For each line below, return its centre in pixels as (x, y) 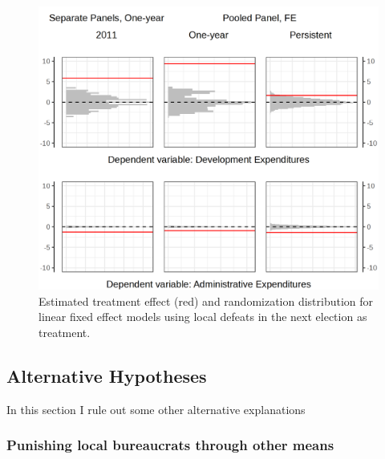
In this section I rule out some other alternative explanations (156, 409)
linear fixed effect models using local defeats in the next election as (203, 317)
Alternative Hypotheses (107, 375)
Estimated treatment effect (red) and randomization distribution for (206, 301)
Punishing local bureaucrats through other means (170, 445)
